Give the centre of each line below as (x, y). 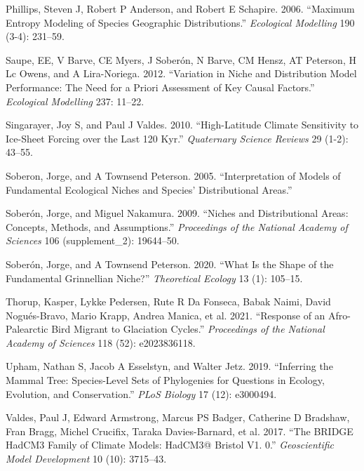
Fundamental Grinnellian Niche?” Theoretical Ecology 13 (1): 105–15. (154, 278)
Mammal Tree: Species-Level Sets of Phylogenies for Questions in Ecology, (165, 380)
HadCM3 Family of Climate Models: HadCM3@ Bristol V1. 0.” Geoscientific (170, 445)
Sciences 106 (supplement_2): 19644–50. (93, 240)
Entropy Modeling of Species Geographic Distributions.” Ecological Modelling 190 (180, 22)
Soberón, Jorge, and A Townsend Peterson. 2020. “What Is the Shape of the (170, 264)
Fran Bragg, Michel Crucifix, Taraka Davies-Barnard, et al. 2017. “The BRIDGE (180, 431)
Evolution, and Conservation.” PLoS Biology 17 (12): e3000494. (141, 393)
